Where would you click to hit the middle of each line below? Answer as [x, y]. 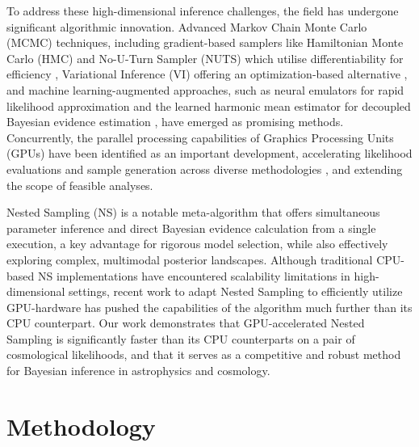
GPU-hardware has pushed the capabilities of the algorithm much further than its [209, 307]
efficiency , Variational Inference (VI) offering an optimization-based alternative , [207, 74]
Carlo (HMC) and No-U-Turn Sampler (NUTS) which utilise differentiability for [205, 58]
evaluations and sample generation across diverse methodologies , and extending [205, 169]
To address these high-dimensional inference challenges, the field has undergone [203, 11]
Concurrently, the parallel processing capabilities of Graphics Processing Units [200, 137]
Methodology [81, 426]
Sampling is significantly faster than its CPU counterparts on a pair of [181, 338]
